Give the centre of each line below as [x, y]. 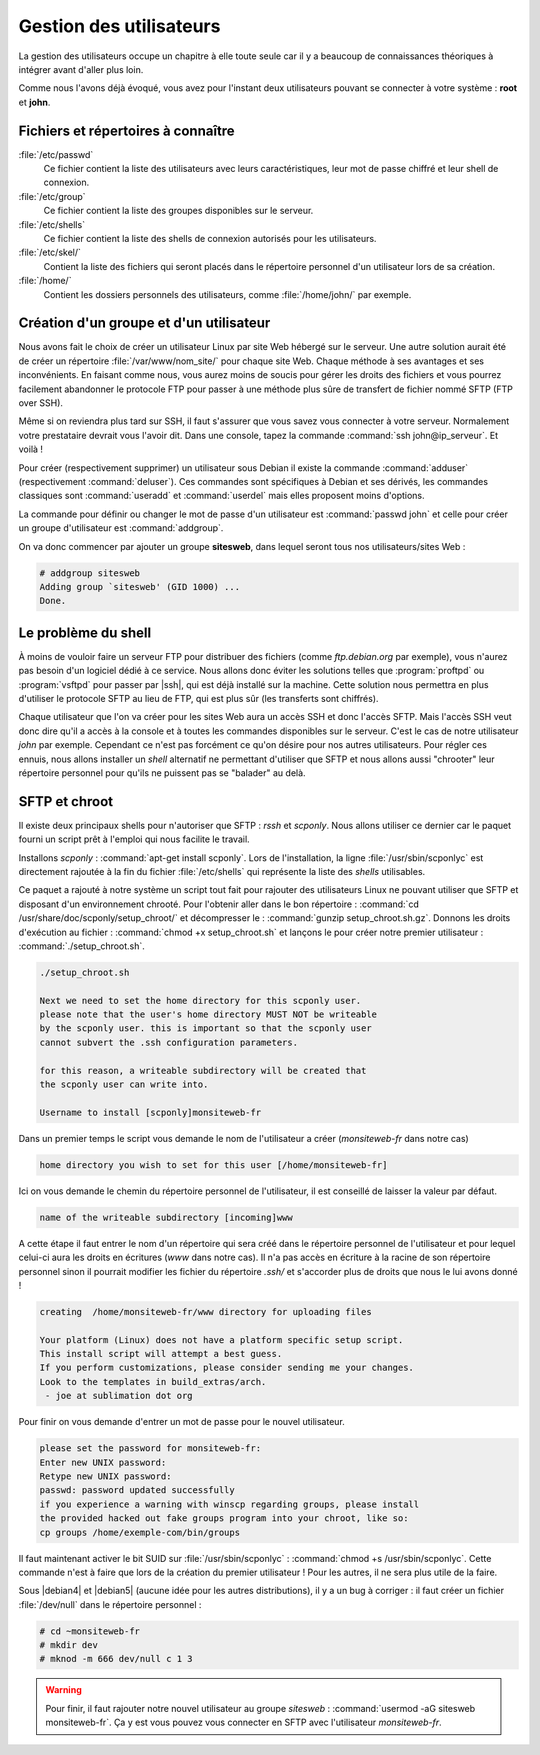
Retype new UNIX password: [105, 1476]
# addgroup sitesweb [89, 573]
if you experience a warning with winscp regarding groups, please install [229, 1504]
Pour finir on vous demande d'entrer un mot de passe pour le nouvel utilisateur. [181, 1422]
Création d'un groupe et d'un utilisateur [144, 323]
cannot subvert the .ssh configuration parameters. [169, 1042]
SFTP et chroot [66, 801]
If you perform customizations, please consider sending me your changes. [227, 1368]
